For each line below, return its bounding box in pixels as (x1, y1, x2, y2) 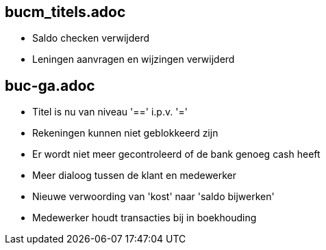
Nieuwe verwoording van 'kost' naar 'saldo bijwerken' (32, 191, 275, 203)
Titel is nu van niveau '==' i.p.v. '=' (32, 106, 188, 118)
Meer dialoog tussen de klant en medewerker (32, 169, 237, 182)
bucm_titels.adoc (5, 3, 126, 20)
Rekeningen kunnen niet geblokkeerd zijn (32, 127, 218, 139)
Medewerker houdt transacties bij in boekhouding (32, 212, 257, 224)
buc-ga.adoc (5, 77, 95, 94)
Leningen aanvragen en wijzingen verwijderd (32, 53, 235, 66)
